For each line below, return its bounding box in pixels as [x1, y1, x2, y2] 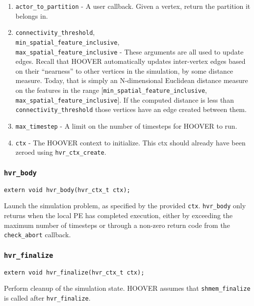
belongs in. [15, 10, 48, 21]
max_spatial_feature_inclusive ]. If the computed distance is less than [15, 94, 234, 105]
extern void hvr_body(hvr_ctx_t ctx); [4, 186, 130, 194]
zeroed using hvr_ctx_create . [15, 147, 106, 157]
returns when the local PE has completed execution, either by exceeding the [4, 210, 233, 221]
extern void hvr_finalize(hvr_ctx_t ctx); [4, 269, 145, 276]
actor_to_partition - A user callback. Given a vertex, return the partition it [15, 1, 251, 11]
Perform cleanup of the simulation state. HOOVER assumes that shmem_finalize [4, 283, 251, 293]
